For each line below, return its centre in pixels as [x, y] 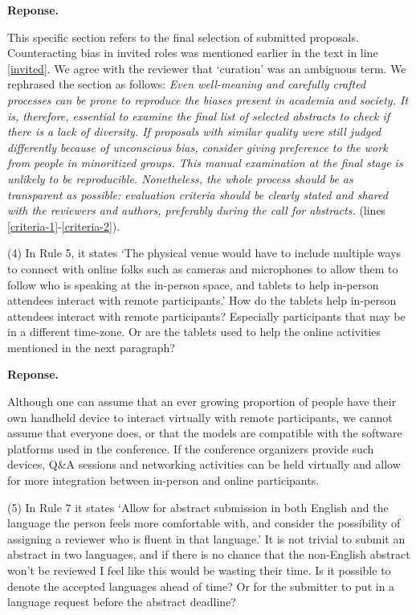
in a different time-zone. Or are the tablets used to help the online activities [194, 332]
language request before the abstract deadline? [122, 602]
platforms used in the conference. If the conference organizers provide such [191, 448]
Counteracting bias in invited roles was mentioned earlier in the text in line [193, 53]
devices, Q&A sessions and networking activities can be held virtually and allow [204, 464]
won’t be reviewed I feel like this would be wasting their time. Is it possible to [199, 570]
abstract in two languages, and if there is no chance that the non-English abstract [209, 554]
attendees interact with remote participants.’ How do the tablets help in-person [202, 300]
